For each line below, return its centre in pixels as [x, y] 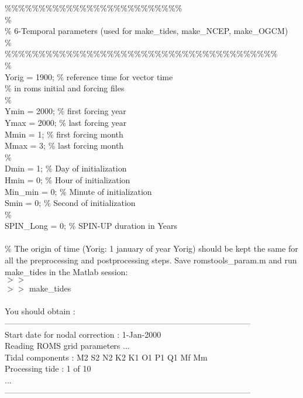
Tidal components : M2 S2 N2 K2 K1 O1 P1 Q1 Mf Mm [106, 357]
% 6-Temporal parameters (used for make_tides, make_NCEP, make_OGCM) [147, 31]
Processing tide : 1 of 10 [48, 368]
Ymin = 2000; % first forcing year [66, 111]
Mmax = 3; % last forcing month [64, 145]
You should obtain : [40, 311]
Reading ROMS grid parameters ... [67, 346]
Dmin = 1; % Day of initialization [66, 168]
